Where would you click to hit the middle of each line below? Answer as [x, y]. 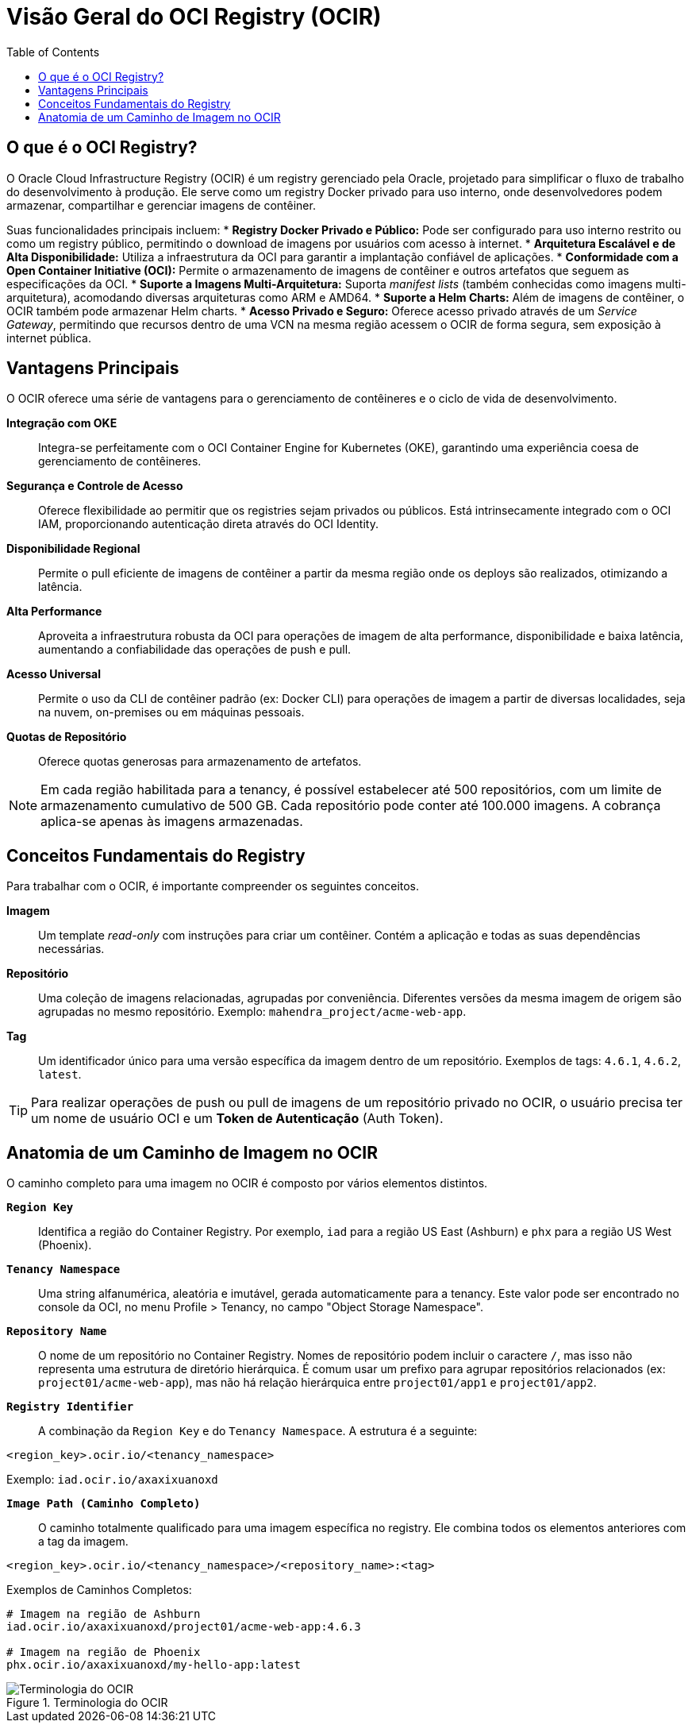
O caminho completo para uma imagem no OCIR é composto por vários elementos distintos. [247, 1183]
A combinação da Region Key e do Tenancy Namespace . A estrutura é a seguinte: [258, 1431]
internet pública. [49, 338]
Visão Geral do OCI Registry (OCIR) [194, 17]
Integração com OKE [62, 423]
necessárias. [71, 949]
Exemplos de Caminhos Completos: [99, 1590]
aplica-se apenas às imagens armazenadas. [172, 822]
